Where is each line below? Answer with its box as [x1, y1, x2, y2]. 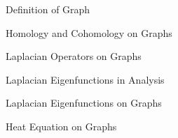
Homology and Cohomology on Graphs [6, 25, 172, 40]
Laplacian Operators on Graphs [6, 49, 142, 63]
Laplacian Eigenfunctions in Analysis [6, 72, 165, 86]
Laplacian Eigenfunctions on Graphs [6, 95, 162, 110]
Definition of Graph [6, 2, 90, 16]
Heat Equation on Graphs [6, 118, 117, 133]
